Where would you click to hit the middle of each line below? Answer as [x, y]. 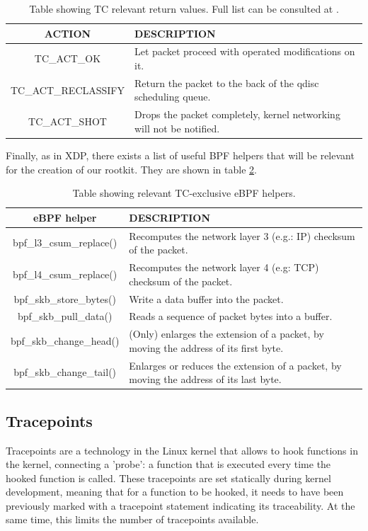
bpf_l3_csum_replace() [65, 242]
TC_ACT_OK [68, 58]
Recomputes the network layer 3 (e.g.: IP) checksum [242, 235]
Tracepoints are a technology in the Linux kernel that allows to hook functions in [182, 450]
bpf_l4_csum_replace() [65, 274]
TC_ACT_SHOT [68, 121]
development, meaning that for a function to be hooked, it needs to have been [175, 492]
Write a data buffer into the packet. [206, 298]
